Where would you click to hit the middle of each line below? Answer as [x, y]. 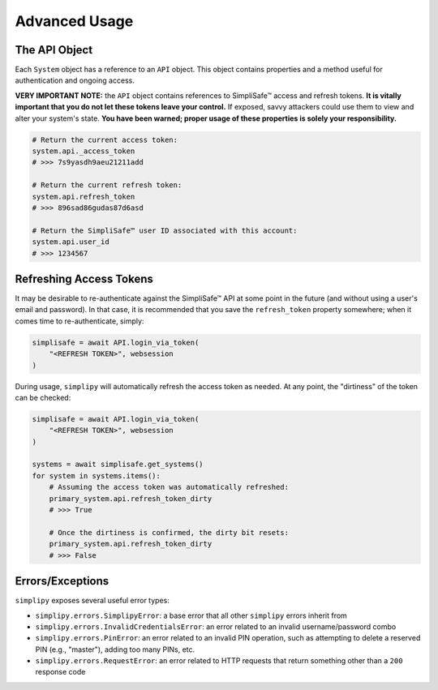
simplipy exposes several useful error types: [92, 601]
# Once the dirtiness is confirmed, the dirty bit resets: [169, 532]
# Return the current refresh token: [107, 185]
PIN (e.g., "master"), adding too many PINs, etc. [115, 649]
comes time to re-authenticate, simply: [79, 321]
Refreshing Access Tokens [84, 279]
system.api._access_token [84, 151]
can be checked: [43, 397]
